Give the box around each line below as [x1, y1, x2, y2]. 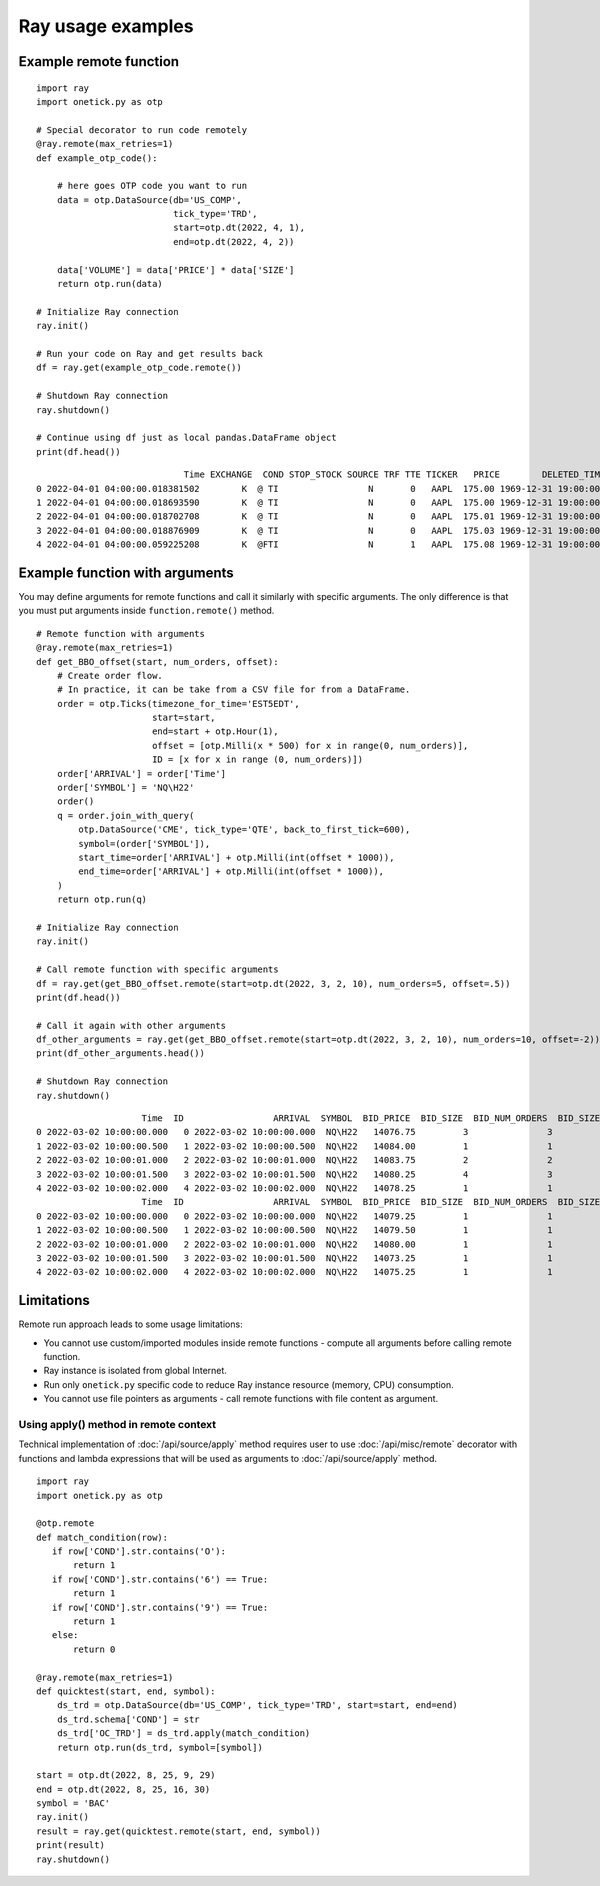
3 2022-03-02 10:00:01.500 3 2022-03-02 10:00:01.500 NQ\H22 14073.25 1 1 [36, 1252, 554, 1264]
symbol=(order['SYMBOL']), [78, 838, 211, 849]
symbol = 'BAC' [36, 1798, 111, 1809]
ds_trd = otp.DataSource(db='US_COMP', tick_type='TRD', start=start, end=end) [56, 1700, 459, 1711]
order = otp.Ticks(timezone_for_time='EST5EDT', [56, 698, 300, 709]
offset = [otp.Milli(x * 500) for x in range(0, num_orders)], [151, 740, 469, 751]
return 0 [73, 1643, 116, 1655]
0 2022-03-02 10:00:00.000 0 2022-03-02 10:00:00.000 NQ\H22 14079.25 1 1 [36, 1210, 554, 1222]
